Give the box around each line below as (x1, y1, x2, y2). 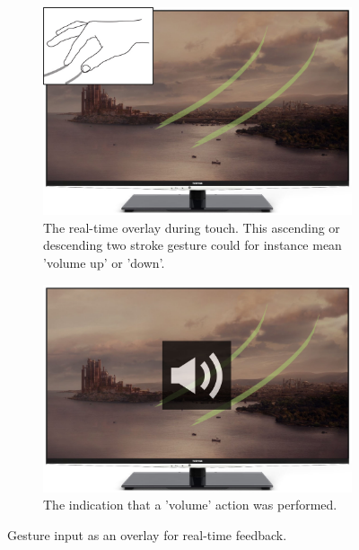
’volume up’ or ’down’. (43, 253, 165, 271)
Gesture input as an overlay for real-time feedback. (7, 525, 287, 544)
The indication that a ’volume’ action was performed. (43, 495, 337, 514)
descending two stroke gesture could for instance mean (43, 235, 342, 254)
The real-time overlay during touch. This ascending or (43, 217, 340, 236)
